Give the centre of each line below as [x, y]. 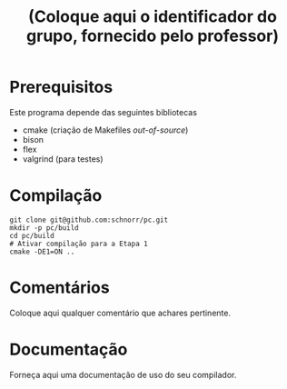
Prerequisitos [61, 87]
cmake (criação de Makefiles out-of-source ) [105, 130]
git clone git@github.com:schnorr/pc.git [89, 220]
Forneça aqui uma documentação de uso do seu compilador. [123, 374]
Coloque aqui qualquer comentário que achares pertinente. [120, 313]
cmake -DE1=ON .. [42, 252]
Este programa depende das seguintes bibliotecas [104, 112]
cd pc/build [32, 235]
